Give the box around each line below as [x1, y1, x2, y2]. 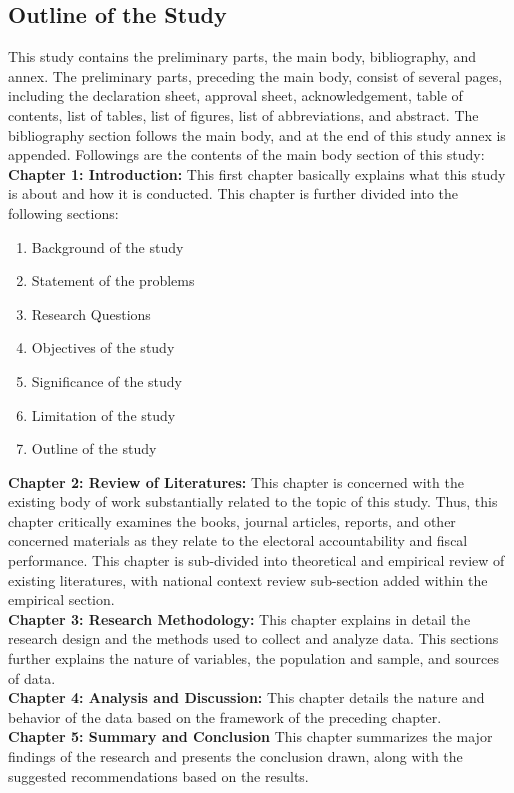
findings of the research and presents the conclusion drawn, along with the [8, 746, 463, 767]
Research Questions [31, 303, 151, 324]
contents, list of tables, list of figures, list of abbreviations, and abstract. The [8, 104, 479, 125]
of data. [8, 667, 56, 688]
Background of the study [31, 236, 184, 257]
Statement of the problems [31, 270, 195, 291]
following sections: [8, 202, 119, 223]
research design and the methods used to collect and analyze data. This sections [8, 628, 499, 649]
